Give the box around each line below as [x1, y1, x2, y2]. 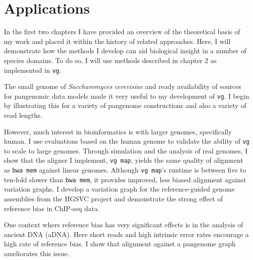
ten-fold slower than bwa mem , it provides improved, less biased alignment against [4, 174, 246, 184]
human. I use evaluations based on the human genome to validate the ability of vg [4, 136, 250, 146]
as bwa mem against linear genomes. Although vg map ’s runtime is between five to [4, 165, 246, 175]
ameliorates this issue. [4, 248, 70, 258]
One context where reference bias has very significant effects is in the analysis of [4, 219, 243, 230]
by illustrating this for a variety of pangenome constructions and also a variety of [4, 100, 247, 110]
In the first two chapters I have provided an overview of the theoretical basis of [4, 26, 240, 37]
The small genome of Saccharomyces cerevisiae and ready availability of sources [4, 81, 241, 91]
